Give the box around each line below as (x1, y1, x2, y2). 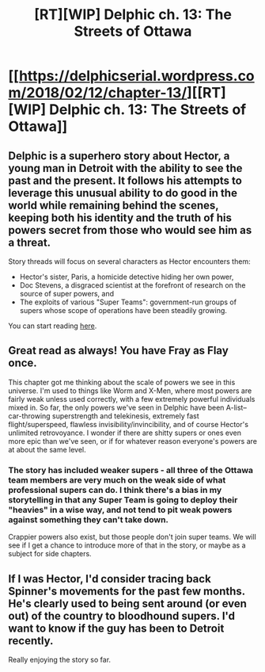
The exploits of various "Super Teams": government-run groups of (19, 297, 237, 307)
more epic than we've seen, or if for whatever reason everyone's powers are (8, 436, 257, 445)
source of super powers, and (19, 289, 115, 298)
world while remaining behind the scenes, (8, 198, 219, 212)
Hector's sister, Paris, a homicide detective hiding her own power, (19, 272, 234, 281)
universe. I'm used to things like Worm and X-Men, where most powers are (8, 386, 252, 395)
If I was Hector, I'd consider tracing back (8, 572, 211, 586)
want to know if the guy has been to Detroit (8, 621, 225, 635)
